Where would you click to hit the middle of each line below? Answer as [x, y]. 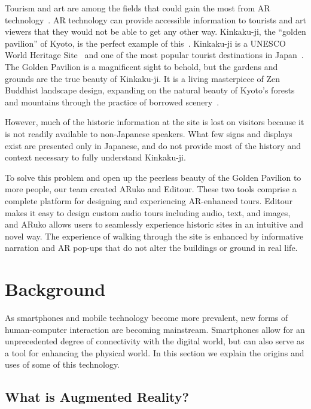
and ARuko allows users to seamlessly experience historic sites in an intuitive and [154, 224]
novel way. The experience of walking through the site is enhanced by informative [154, 236]
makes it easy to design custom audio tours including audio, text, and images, [148, 212]
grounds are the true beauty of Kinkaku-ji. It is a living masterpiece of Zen [143, 78]
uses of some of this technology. [62, 364]
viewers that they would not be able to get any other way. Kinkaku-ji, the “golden [155, 31]
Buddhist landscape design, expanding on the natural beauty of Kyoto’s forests [150, 90]
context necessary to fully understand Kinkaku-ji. [95, 157]
